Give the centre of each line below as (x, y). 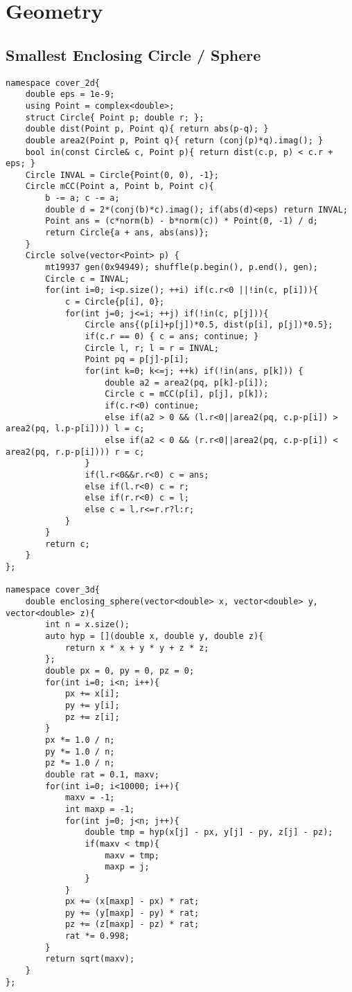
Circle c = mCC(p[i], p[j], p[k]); (187, 394)
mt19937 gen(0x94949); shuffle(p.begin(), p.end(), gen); (182, 268)
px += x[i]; (92, 694)
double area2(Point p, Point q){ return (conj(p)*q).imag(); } (174, 140)
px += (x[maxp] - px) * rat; (132, 902)
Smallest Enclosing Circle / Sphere (133, 54)
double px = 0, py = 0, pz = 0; (120, 671)
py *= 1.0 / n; (80, 751)
